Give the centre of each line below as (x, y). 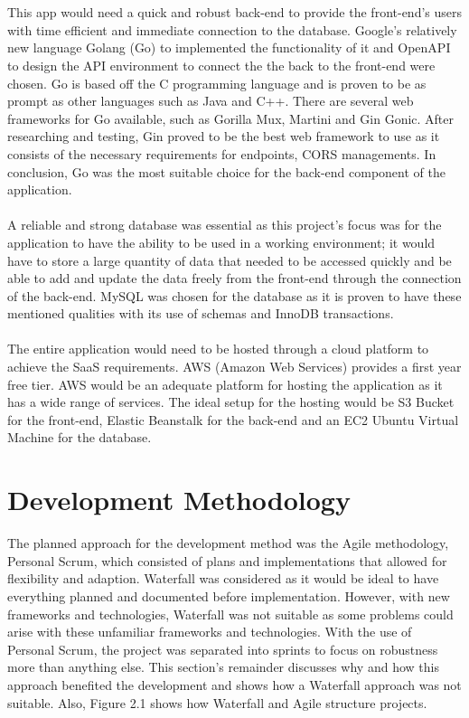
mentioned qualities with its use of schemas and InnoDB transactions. (201, 313)
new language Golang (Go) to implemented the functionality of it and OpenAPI (229, 47)
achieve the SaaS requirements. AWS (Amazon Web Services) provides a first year (234, 367)
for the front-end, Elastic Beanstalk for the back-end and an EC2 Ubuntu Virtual (233, 419)
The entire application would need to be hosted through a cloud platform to (218, 349)
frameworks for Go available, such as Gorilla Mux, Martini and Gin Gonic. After (231, 118)
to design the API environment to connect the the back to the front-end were (221, 65)
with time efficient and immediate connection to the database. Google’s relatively (232, 29)
